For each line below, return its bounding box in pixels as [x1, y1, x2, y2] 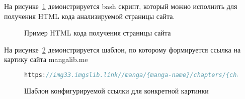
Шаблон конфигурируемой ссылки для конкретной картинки [24, 85, 209, 95]
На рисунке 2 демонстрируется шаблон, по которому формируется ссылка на [4, 44, 241, 54]
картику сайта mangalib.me [4, 54, 88, 64]
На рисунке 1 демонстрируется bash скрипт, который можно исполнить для [4, 1, 237, 11]
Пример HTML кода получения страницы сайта [24, 27, 171, 38]
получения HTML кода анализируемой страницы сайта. [4, 10, 175, 21]
